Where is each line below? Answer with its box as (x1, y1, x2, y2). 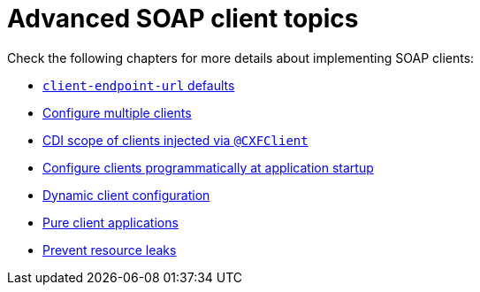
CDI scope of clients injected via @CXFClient (42, 132, 309, 148)
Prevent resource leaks (42, 242, 177, 257)
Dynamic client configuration (42, 187, 210, 203)
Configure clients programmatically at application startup (42, 159, 374, 175)
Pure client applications (42, 214, 179, 230)
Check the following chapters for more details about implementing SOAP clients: (7, 50, 475, 65)
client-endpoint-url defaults (42, 77, 235, 93)
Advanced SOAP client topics (7, 4, 359, 34)
